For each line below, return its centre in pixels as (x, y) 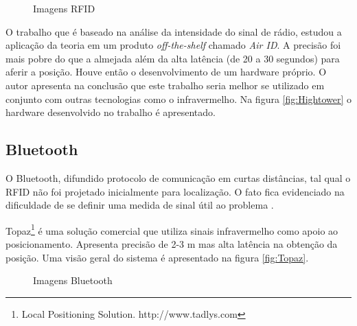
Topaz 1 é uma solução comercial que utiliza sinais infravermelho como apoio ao (172, 229)
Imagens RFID (64, 8)
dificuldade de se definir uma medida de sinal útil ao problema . (140, 205)
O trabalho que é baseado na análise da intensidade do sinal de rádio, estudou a (174, 31)
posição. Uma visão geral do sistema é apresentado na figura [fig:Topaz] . (157, 257)
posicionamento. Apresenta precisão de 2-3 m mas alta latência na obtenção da (172, 243)
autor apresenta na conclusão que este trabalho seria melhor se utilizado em (165, 85)
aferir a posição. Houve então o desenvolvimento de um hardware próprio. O (166, 72)
